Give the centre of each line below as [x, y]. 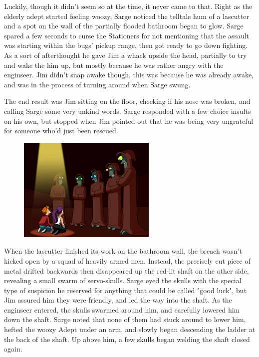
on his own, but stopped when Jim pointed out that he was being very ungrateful [129, 121]
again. [13, 349]
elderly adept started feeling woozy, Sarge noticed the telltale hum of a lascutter [127, 16]
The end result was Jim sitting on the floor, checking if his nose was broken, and [127, 101]
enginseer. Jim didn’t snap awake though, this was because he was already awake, [129, 75]
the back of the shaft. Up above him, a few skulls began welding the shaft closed [127, 339]
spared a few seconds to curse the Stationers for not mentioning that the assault [127, 35]
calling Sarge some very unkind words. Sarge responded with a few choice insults [128, 111]
